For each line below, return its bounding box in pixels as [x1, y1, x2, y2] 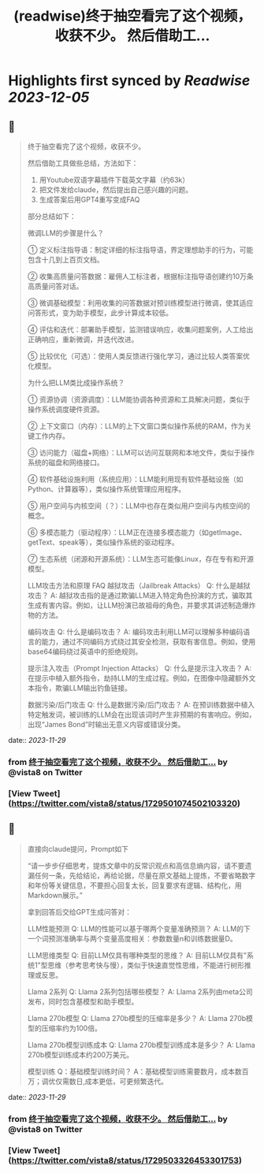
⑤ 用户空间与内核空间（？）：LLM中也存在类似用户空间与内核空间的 [27, 501, 251, 510]
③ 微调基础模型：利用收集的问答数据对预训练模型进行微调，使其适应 [27, 299, 254, 307]
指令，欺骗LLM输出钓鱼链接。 [34, 683, 132, 692]
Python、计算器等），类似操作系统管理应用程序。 [27, 484, 186, 493]
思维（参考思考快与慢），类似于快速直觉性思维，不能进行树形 [47, 960, 245, 970]
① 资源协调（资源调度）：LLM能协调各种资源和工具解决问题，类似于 [27, 395, 251, 404]
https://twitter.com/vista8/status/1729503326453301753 [11, 1155, 239, 1166]
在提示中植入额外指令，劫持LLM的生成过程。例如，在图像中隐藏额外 [27, 674, 250, 682]
